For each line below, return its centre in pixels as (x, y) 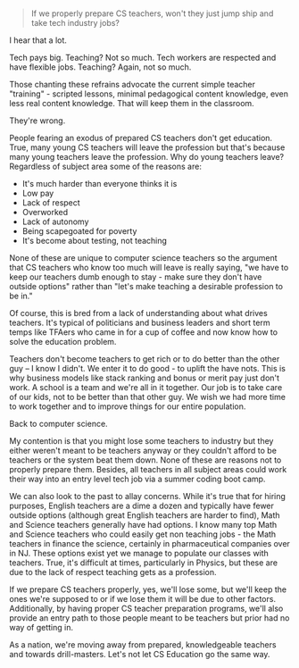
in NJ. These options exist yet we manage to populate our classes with (139, 554)
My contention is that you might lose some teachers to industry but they (141, 441)
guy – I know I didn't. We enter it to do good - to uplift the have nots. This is (147, 369)
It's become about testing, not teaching (95, 241)
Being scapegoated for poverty (79, 231)
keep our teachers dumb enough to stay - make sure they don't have (136, 277)
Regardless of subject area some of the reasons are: (106, 167)
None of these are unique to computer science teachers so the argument (143, 258)
